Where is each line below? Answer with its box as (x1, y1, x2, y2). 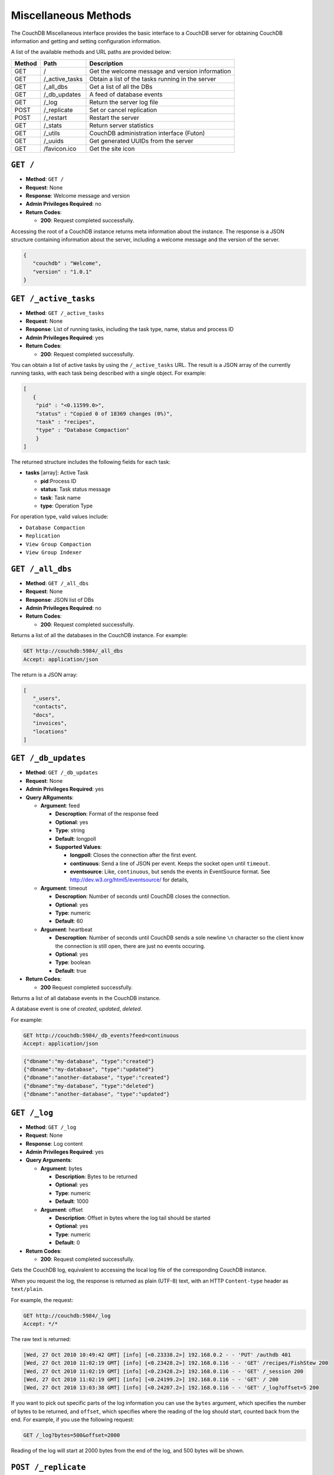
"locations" (32, 728, 67, 735)
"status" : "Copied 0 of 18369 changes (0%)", (35, 410, 173, 417)
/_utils (43, 129, 60, 137)
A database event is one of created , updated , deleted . (11, 1005, 143, 1012)
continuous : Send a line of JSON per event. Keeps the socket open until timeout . (70, 860, 271, 867)
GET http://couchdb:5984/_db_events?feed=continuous (23, 1032, 179, 1038)
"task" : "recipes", (35, 418, 96, 425)
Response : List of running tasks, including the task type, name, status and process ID (25, 326, 234, 333)
